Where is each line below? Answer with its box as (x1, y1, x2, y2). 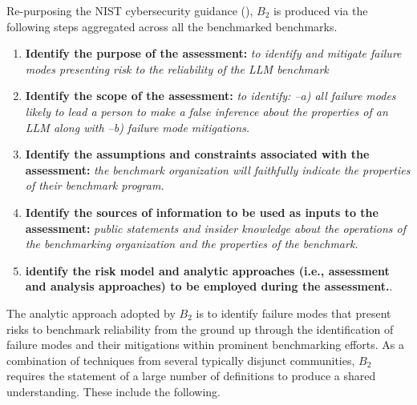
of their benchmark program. (25, 177, 164, 194)
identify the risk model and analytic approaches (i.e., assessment (25, 262, 390, 279)
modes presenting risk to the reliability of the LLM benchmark (25, 60, 329, 77)
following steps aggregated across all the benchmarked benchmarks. (6, 18, 338, 34)
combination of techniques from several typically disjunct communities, (6, 351, 355, 368)
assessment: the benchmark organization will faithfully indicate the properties (25, 161, 411, 178)
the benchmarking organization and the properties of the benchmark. (25, 235, 358, 252)
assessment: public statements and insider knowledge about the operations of (25, 219, 407, 236)
